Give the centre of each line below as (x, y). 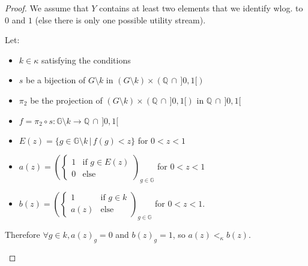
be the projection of (66, 100)
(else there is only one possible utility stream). (120, 19)
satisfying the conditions (86, 60)
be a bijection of (56, 80)
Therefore (23, 234)
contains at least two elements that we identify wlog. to (201, 8)
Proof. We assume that (47, 8)
